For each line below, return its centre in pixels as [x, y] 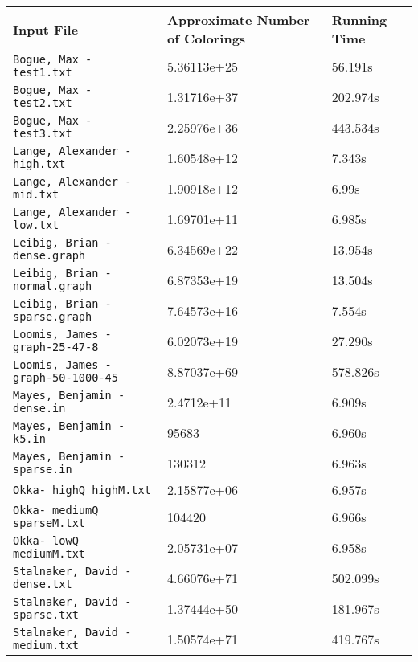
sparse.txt [46, 615]
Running [359, 20]
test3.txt [43, 133]
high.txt [39, 164]
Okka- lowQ [46, 541]
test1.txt [43, 72]
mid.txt [36, 194]
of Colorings [207, 38]
